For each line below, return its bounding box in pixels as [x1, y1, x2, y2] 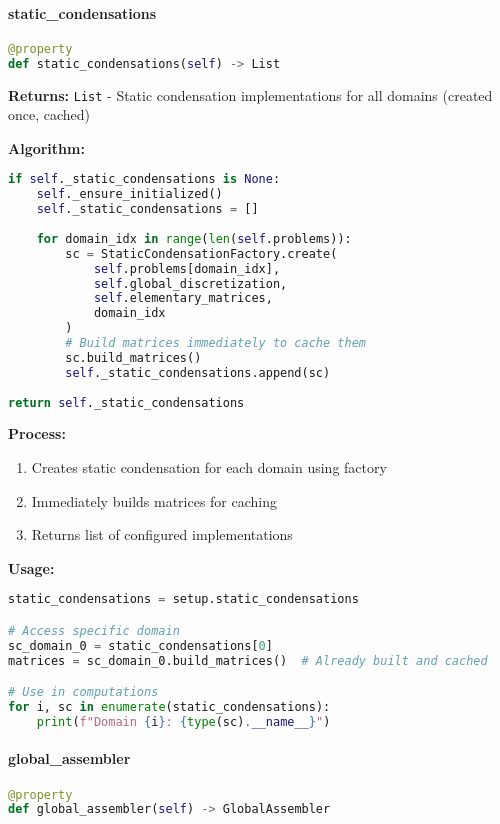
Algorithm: [8, 137, 85, 158]
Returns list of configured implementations [31, 524, 293, 545]
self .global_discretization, [93, 276, 288, 291]
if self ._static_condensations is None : [8, 172, 281, 187]
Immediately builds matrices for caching [31, 490, 278, 511]
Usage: [8, 557, 55, 578]
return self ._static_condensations [8, 395, 245, 410]
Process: [8, 423, 66, 444]
